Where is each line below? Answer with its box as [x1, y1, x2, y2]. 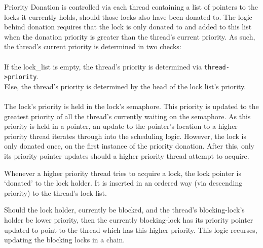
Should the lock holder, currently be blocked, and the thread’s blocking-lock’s [4, 204, 245, 215]
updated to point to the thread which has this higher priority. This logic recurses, [4, 224, 257, 235]
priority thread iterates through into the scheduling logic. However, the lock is [4, 130, 247, 141]
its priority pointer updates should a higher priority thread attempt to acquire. [4, 151, 249, 161]
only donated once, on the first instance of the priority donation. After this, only [4, 140, 254, 151]
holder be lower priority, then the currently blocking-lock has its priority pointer [4, 215, 253, 225]
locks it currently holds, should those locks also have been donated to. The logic [4, 11, 252, 22]
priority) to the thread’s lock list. [4, 187, 107, 198]
